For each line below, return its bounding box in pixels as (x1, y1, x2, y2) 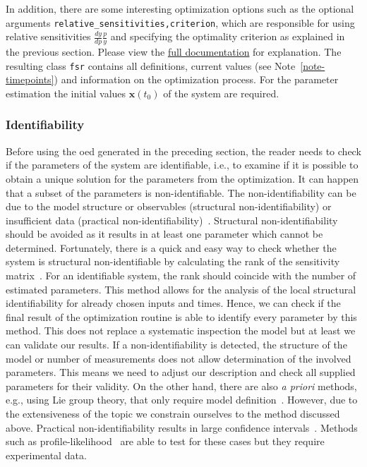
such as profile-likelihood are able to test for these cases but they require (6, 434, 325, 449)
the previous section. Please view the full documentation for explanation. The (6, 44, 342, 59)
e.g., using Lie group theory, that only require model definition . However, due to (6, 392, 358, 407)
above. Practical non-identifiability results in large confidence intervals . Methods (6, 420, 358, 435)
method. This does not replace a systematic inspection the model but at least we (6, 323, 356, 338)
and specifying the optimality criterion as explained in (110, 29, 345, 44)
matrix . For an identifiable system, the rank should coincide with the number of (6, 268, 356, 283)
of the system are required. (163, 85, 279, 100)
